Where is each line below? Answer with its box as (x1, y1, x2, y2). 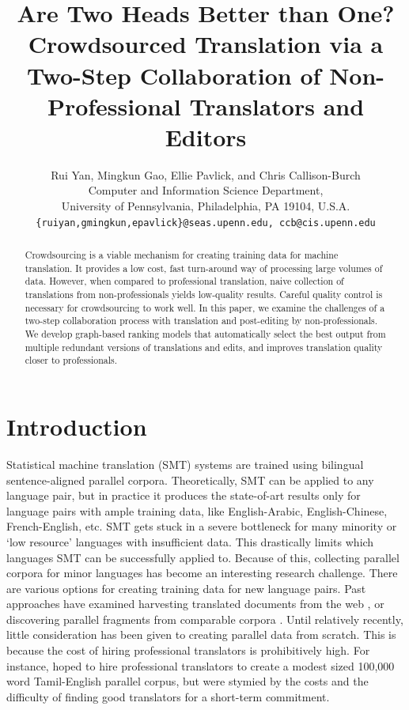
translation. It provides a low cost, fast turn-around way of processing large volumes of (25, 261, 383, 274)
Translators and (189, 89, 365, 122)
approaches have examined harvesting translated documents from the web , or (6, 595, 384, 612)
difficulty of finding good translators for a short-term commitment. (6, 688, 330, 704)
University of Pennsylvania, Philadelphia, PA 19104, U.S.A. (61, 198, 350, 214)
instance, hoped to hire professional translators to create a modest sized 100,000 (6, 657, 395, 674)
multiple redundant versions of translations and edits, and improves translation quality (25, 340, 383, 353)
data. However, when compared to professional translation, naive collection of (25, 274, 344, 288)
